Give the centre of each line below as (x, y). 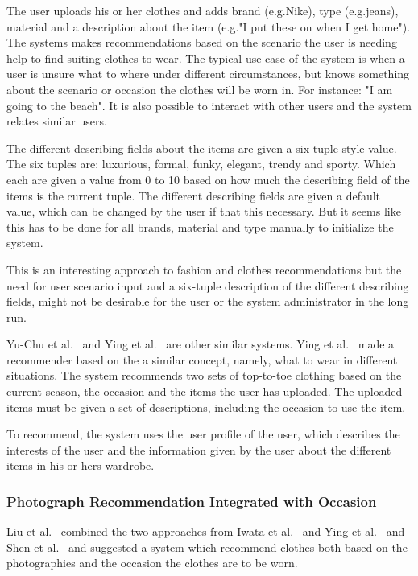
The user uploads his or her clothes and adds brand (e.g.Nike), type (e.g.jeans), (203, 10)
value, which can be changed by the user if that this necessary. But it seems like (204, 211)
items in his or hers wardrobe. (81, 465)
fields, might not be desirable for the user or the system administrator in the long (208, 301)
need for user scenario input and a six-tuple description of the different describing (208, 285)
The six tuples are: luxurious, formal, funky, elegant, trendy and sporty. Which (201, 164)
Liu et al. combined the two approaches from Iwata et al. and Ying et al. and (206, 531)
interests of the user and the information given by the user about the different (199, 449)
